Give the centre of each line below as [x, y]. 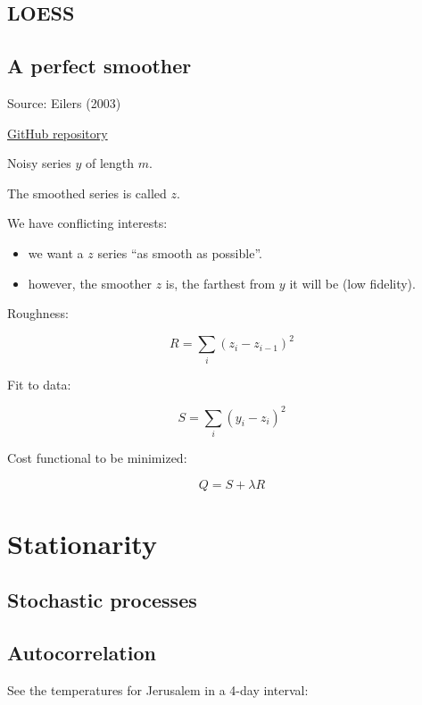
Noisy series [39, 163]
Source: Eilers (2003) [64, 102]
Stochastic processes [102, 600]
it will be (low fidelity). [352, 283]
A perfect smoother [99, 66]
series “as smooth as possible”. [180, 252]
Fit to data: [39, 384]
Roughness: [38, 313]
